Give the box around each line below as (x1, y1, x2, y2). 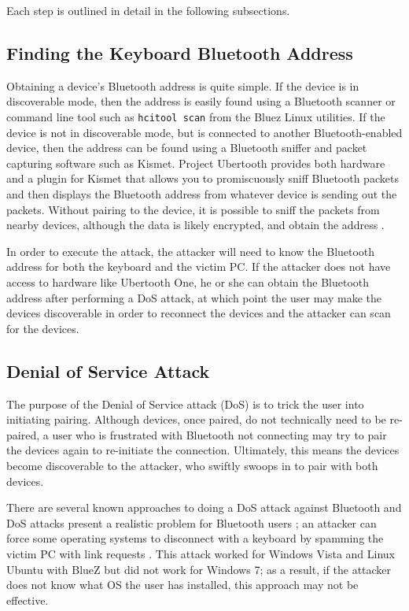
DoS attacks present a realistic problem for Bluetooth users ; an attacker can (6, 514, 377, 531)
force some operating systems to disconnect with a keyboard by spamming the (6, 530, 384, 546)
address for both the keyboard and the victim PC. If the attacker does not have (6, 258, 391, 275)
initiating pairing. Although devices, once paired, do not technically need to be (6, 411, 386, 428)
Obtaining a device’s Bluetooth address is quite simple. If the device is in (6, 77, 359, 94)
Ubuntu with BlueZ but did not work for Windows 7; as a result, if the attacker (6, 561, 392, 577)
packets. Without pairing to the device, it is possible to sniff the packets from (6, 201, 380, 217)
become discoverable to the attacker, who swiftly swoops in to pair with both (6, 457, 378, 473)
